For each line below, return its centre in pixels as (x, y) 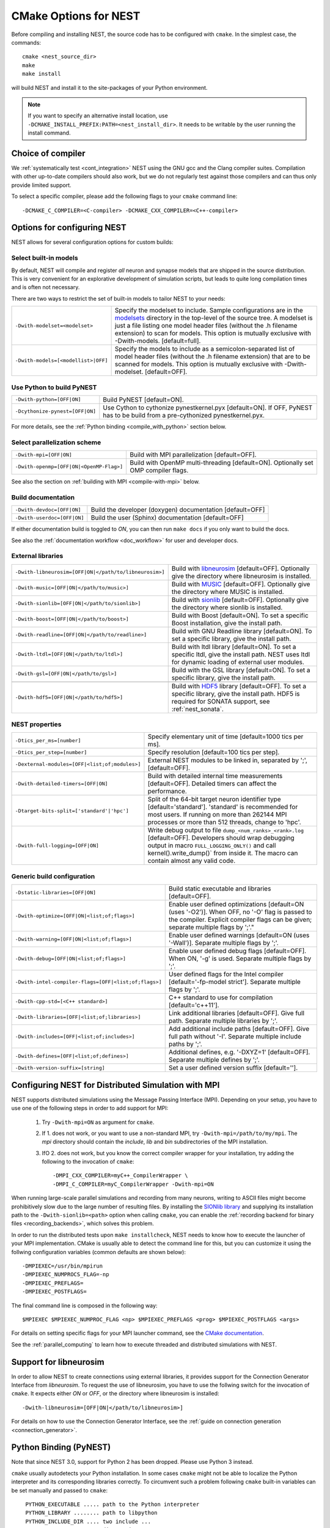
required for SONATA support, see (221, 701)
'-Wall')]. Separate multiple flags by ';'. (224, 943)
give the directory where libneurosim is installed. (241, 576)
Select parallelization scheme (56, 442)
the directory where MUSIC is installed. (228, 592)
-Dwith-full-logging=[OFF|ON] (57, 846)
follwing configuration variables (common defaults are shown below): (99, 1252)
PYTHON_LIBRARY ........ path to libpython (92, 1513)
